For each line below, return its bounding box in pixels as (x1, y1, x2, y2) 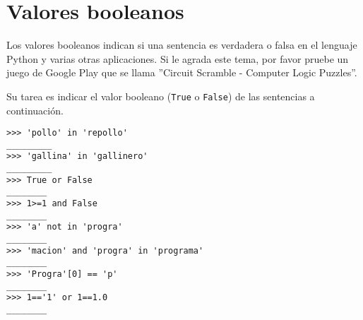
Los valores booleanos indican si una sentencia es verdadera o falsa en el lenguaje (6, 37, 357, 52)
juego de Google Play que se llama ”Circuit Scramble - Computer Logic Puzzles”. (6, 65, 357, 80)
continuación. (6, 102, 64, 117)
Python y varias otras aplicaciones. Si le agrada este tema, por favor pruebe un (6, 51, 349, 66)
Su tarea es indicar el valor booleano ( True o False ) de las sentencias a (6, 88, 315, 103)
